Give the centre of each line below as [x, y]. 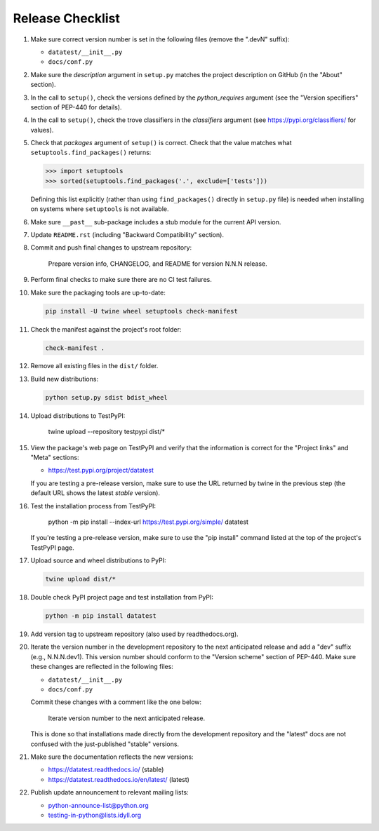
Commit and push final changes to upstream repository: [111, 248]
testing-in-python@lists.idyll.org [95, 815]
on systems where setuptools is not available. [100, 209]
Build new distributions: [64, 379]
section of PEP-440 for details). [76, 107]
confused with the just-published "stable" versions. [105, 744]
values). [42, 130]
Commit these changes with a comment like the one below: [116, 702]
